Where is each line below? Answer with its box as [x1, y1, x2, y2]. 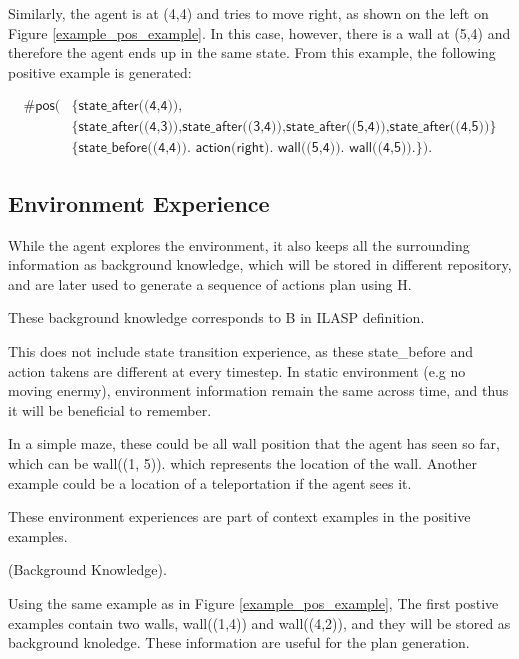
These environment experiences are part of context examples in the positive [8, 506, 471, 527]
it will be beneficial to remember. [8, 399, 212, 420]
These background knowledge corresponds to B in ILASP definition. [8, 307, 425, 328]
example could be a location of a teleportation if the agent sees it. [8, 472, 412, 493]
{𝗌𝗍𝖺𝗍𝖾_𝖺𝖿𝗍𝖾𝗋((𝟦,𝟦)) [71, 99, 179, 114]
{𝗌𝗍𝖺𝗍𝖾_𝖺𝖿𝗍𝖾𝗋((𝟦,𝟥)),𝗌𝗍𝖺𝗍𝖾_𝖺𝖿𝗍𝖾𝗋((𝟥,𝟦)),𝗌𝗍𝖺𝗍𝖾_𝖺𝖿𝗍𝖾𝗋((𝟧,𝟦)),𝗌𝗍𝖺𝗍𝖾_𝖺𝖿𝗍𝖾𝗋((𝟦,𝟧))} [71, 120, 497, 135]
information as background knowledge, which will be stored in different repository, [8, 254, 512, 275]
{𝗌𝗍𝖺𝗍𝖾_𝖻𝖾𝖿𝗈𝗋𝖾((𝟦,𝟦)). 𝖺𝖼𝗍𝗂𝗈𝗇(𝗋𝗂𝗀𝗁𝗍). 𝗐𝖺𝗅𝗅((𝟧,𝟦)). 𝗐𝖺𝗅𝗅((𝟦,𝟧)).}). [71, 141, 433, 156]
